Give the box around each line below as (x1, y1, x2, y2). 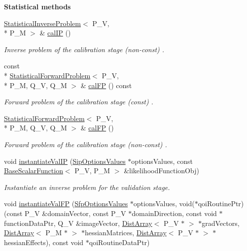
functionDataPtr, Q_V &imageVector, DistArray (4, 218, 152, 228)
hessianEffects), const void (4, 237, 84, 247)
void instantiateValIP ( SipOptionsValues (4, 156, 126, 166)
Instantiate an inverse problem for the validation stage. (4, 182, 170, 192)
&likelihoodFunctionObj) (124, 165, 199, 176)
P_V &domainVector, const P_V (25, 208, 126, 218)
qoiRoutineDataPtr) (89, 237, 150, 247)
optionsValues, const (131, 156, 193, 166)
